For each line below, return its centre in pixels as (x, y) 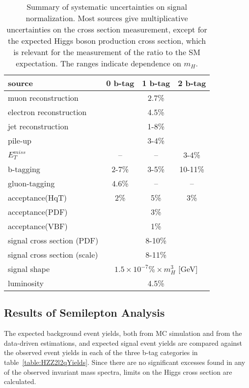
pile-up (20, 140)
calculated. (20, 381)
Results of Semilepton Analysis (84, 313)
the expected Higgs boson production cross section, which (107, 41)
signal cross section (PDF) (53, 240)
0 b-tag (120, 83)
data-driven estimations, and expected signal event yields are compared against (123, 343)
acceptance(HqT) (37, 197)
